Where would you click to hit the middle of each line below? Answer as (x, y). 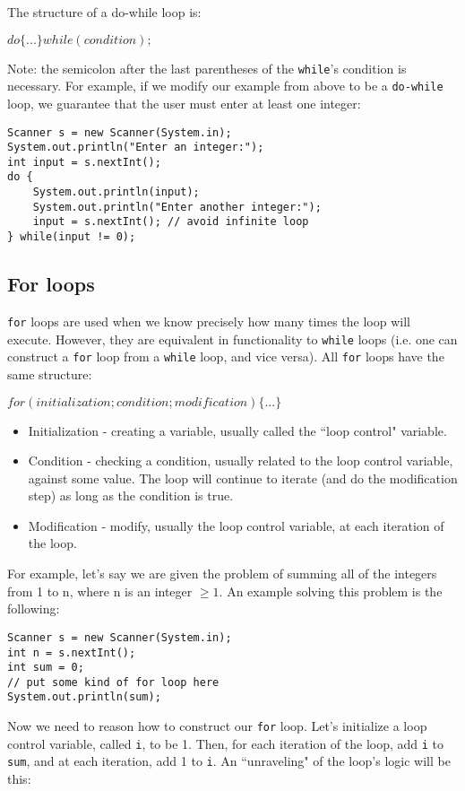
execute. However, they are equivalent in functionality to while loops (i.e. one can (232, 339)
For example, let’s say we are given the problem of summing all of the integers (222, 574)
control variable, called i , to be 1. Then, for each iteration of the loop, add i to (226, 743)
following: (34, 608)
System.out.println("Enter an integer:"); (136, 148)
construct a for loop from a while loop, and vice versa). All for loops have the (226, 356)
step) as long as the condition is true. (131, 495)
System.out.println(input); (116, 192)
